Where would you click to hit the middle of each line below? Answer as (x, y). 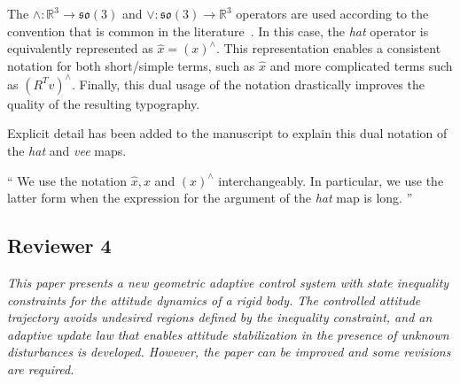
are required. (41, 369)
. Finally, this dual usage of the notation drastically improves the (248, 84)
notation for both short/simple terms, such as (131, 65)
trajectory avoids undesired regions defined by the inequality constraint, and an (220, 317)
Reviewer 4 (59, 246)
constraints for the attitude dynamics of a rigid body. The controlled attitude (214, 300)
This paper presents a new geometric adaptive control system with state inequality (228, 283)
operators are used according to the (332, 13)
